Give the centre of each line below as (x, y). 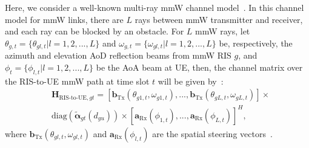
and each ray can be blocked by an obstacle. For (95, 31)
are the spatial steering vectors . (212, 133)
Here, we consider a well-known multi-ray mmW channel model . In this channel (154, 7)
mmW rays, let (222, 31)
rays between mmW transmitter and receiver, (219, 19)
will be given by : (191, 81)
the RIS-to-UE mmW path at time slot (77, 81)
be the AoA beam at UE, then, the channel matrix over (199, 67)
